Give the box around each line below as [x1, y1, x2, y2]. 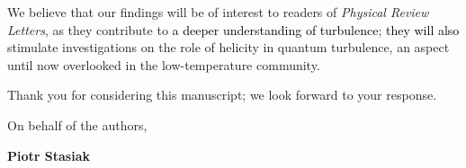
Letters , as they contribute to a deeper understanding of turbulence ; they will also [7, 20, 460, 39]
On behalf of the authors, [7, 115, 148, 134]
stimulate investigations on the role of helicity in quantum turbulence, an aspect [7, 38, 450, 57]
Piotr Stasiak [7, 146, 90, 164]
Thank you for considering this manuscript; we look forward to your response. [7, 85, 437, 104]
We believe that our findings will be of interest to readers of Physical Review [7, 3, 429, 21]
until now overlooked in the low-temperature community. [7, 55, 320, 74]
